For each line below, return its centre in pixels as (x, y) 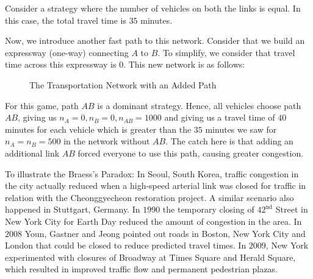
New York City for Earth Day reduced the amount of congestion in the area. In (153, 221)
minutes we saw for (241, 129)
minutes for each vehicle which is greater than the (98, 129)
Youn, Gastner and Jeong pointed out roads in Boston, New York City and (165, 233)
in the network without (107, 141)
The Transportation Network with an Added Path (123, 84)
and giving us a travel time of (220, 117)
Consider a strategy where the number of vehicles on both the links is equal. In (153, 8)
